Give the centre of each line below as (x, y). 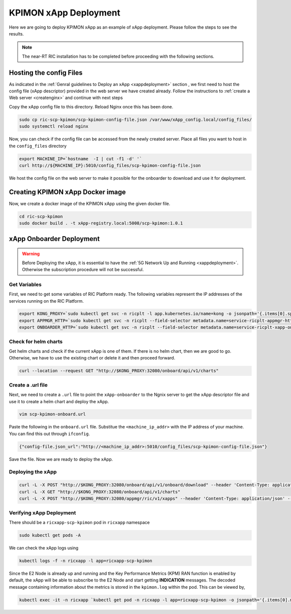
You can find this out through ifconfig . (49, 434)
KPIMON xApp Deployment (65, 13)
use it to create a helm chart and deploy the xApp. (59, 401)
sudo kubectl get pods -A (50, 535)
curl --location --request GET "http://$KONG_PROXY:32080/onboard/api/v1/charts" (119, 371)
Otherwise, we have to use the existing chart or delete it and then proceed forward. (92, 358)
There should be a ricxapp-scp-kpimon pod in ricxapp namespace (79, 522)
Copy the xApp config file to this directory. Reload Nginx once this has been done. (91, 106)
